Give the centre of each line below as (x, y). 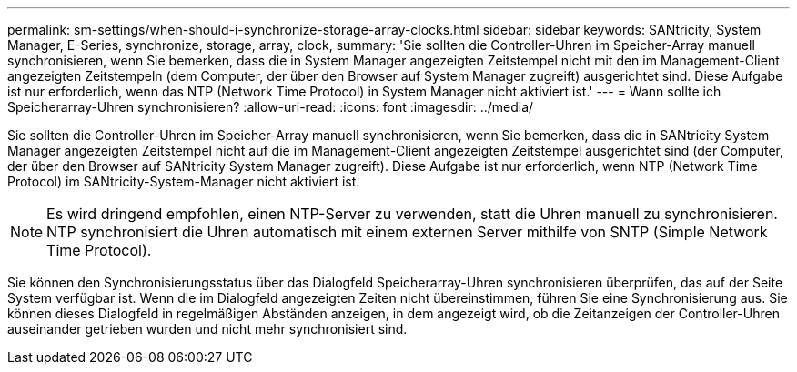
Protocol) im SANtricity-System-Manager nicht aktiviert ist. (184, 181)
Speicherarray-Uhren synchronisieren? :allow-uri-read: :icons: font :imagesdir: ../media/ (271, 107)
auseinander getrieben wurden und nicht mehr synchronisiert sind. (207, 329)
